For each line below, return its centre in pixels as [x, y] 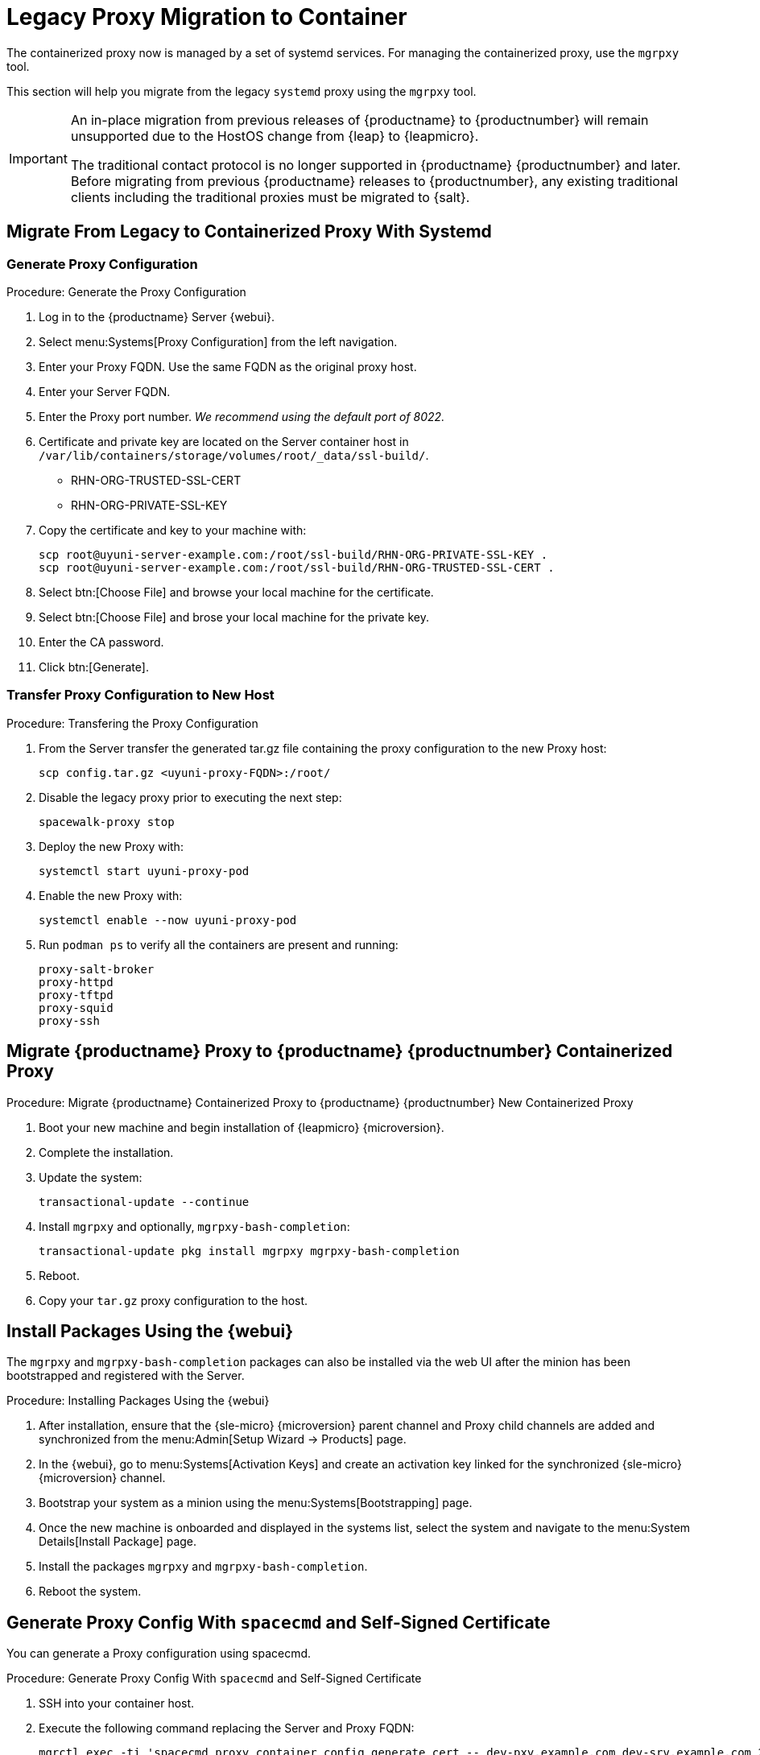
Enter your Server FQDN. [105, 391]
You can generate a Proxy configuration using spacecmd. [159, 1654]
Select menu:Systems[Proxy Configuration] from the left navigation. [218, 341]
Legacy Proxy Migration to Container [207, 17]
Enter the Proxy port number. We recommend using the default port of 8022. [242, 416]
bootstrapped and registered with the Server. [126, 1376]
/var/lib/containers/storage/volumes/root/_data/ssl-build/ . [234, 455]
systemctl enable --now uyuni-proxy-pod [168, 920]
